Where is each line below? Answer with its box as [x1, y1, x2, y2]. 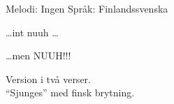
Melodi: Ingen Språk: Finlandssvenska [6, 1, 168, 15]
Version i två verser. [6, 71, 91, 86]
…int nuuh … [6, 24, 59, 39]
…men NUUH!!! [6, 48, 71, 63]
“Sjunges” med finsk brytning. [6, 85, 135, 100]
